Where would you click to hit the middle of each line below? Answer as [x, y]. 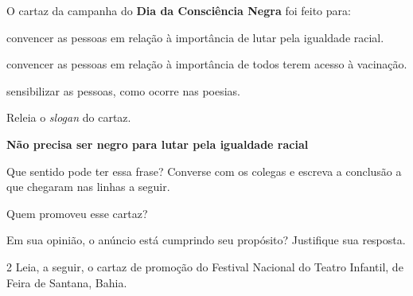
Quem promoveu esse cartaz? [77, 213]
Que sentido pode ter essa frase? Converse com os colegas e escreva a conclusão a [204, 171]
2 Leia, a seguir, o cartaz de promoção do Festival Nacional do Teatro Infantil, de [205, 266]
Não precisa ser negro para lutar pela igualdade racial [158, 144]
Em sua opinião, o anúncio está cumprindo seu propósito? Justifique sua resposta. [206, 240]
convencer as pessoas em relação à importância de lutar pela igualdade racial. [195, 37]
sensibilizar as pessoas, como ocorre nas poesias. [123, 90]
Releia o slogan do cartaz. [69, 117]
